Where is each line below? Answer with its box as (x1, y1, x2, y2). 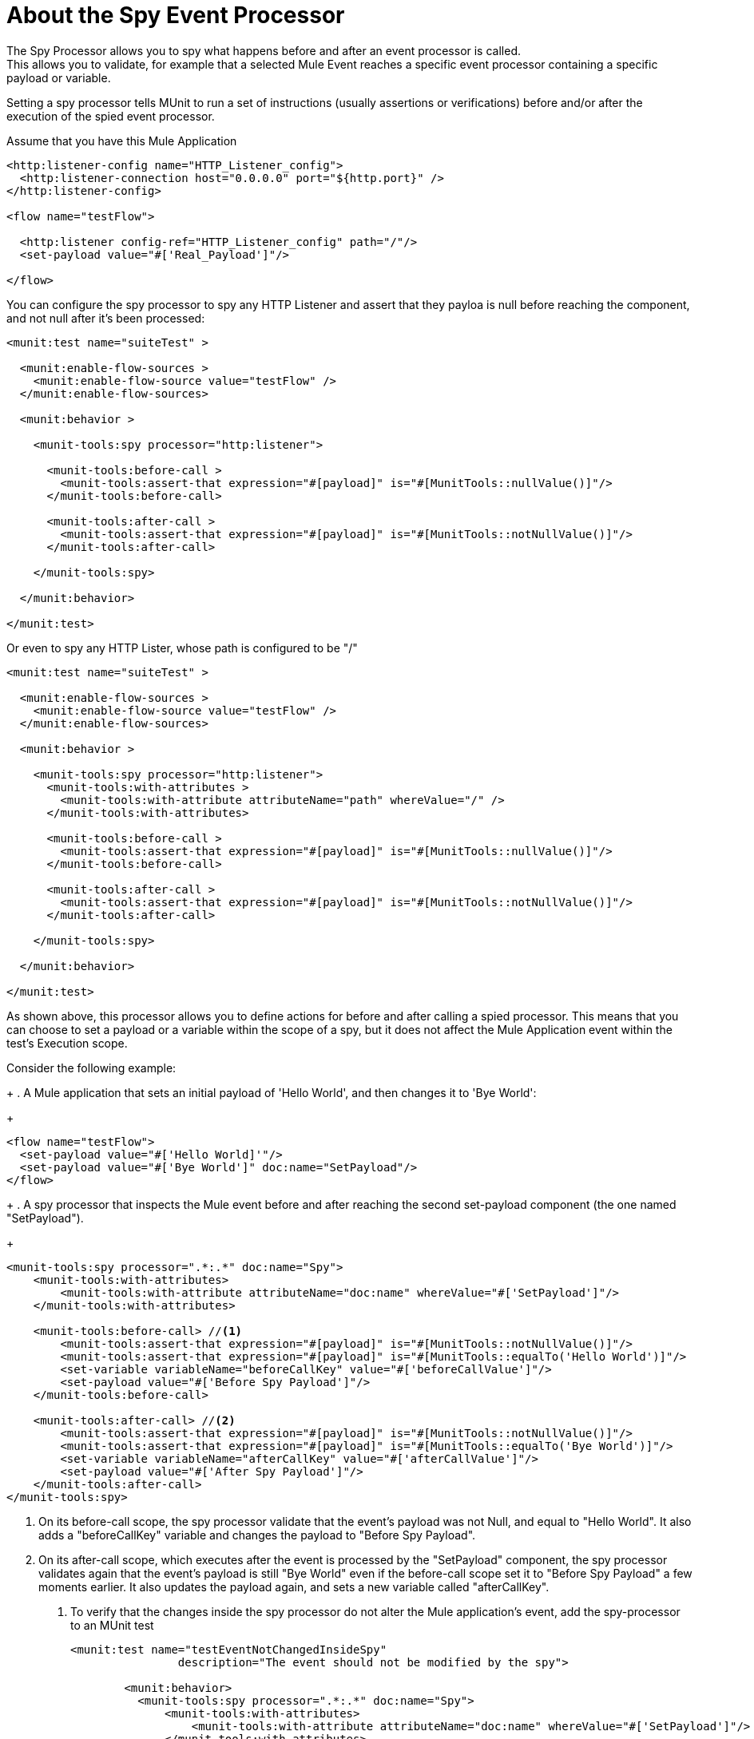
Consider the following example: (6, 1060, 177, 1075)
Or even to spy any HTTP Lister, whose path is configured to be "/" (6, 640, 358, 655)
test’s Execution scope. (6, 1036, 128, 1050)
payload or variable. (6, 70, 111, 85)
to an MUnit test (70, 1618, 154, 1632)
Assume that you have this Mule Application (6, 133, 237, 148)
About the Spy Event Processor (6, 2, 345, 29)
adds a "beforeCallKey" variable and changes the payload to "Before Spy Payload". (38, 1527, 476, 1542)
